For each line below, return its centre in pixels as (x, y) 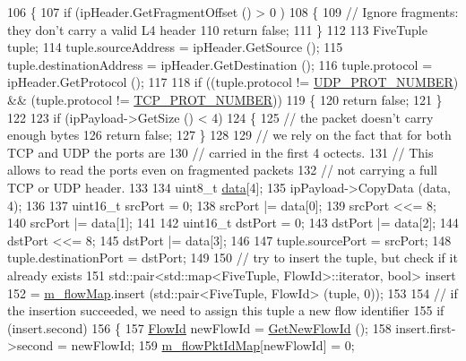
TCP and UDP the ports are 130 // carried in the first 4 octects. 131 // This (220, 152)
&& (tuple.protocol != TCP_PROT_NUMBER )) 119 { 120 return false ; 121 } (225, 99)
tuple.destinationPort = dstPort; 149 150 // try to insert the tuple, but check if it (233, 258)
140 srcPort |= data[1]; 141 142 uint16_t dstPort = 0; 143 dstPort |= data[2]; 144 (233, 223)
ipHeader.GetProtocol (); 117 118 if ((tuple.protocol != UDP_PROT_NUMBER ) (233, 82)
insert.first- (426, 327)
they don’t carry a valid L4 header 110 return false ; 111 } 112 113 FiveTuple (217, 29)
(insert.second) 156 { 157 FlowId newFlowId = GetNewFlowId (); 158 (199, 327)
